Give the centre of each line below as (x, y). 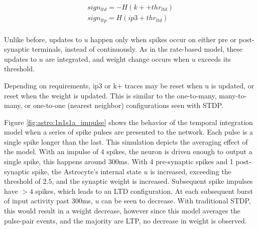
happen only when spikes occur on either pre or (164, 39)
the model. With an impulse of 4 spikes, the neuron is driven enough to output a (128, 151)
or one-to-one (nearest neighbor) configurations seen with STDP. (124, 105)
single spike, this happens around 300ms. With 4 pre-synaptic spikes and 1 (119, 161)
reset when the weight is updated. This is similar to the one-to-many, (110, 95)
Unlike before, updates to (43, 39)
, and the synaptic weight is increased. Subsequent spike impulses (152, 181)
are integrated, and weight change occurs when (117, 59)
